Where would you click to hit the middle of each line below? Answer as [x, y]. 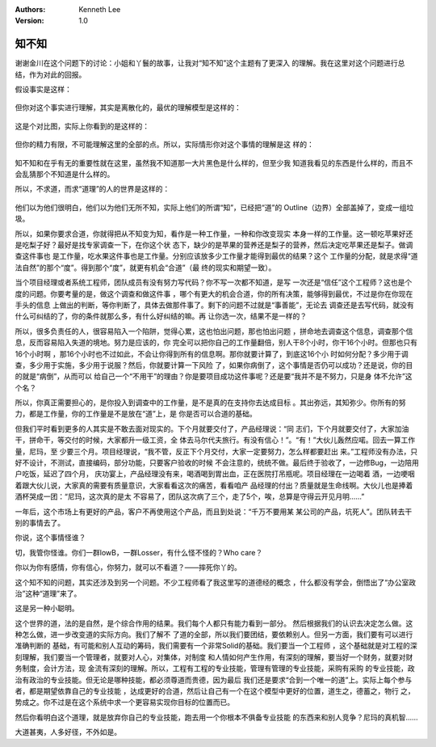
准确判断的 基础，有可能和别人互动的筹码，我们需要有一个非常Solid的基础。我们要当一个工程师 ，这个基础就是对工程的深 [216, 646]
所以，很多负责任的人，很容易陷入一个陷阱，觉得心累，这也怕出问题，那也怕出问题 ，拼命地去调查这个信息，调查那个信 [214, 331]
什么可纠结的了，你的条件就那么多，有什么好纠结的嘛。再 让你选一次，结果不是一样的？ [161, 316]
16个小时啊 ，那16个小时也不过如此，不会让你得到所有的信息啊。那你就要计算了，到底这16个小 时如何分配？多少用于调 [212, 354]
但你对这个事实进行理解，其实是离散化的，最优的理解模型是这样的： [128, 108]
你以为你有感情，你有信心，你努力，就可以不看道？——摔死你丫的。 [128, 568]
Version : [29, 21]
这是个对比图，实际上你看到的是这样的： [82, 126]
